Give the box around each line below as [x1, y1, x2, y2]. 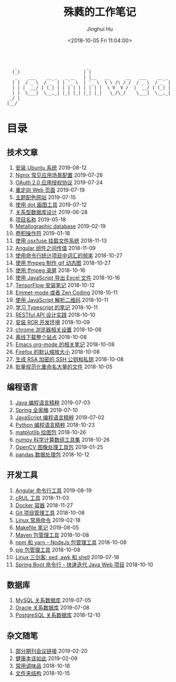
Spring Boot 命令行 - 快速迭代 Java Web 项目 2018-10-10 [15, 561, 154, 568]
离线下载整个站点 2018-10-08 [15, 333, 87, 340]
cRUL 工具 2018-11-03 [15, 494, 70, 501]
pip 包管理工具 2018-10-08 [15, 546, 80, 553]
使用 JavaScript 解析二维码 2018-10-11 [15, 296, 109, 303]
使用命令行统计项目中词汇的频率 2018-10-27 [15, 251, 123, 259]
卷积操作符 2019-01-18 [15, 230, 70, 237]
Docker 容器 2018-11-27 [15, 502, 73, 509]
